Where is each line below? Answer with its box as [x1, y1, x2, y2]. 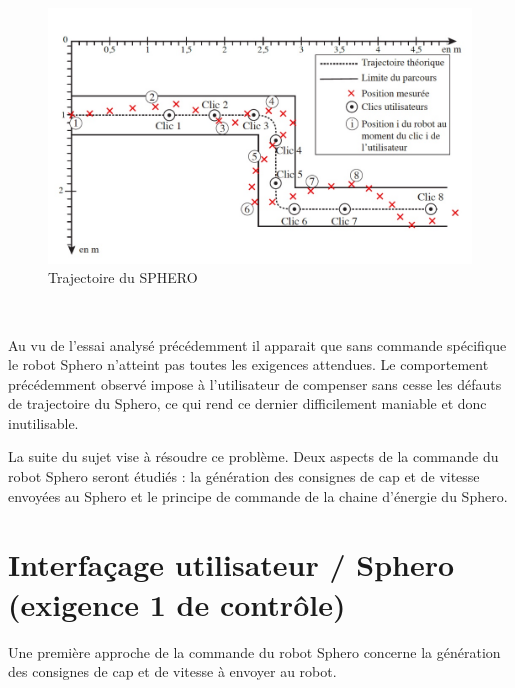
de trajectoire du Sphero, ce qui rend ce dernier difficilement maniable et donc [8, 393, 487, 414]
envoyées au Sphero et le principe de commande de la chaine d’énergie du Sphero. [8, 485, 508, 506]
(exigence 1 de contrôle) [8, 583, 346, 624]
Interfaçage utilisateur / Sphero [8, 544, 455, 585]
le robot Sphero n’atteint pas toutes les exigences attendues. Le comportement [8, 354, 489, 375]
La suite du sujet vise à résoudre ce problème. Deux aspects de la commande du [8, 446, 499, 467]
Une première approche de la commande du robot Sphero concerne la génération [8, 641, 501, 662]
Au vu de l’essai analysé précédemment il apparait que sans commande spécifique [8, 334, 507, 355]
